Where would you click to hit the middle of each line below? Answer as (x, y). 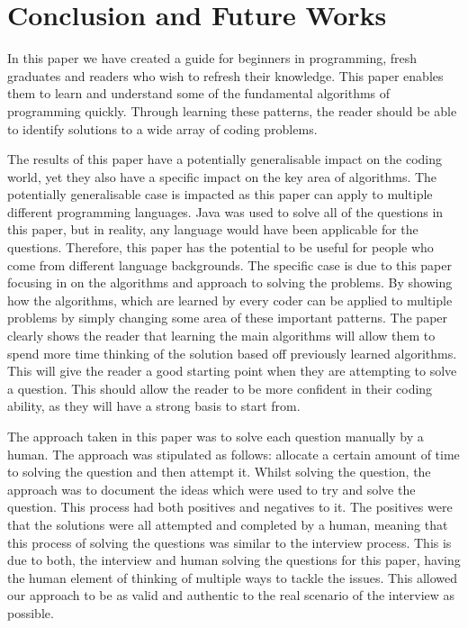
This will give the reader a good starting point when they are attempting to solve (232, 371)
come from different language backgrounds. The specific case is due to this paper (230, 264)
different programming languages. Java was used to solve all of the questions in (225, 211)
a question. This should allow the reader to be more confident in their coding (220, 388)
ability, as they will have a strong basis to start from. (154, 406)
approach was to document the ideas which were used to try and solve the (211, 489)
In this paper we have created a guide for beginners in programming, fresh (212, 58)
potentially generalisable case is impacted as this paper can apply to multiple (220, 194)
